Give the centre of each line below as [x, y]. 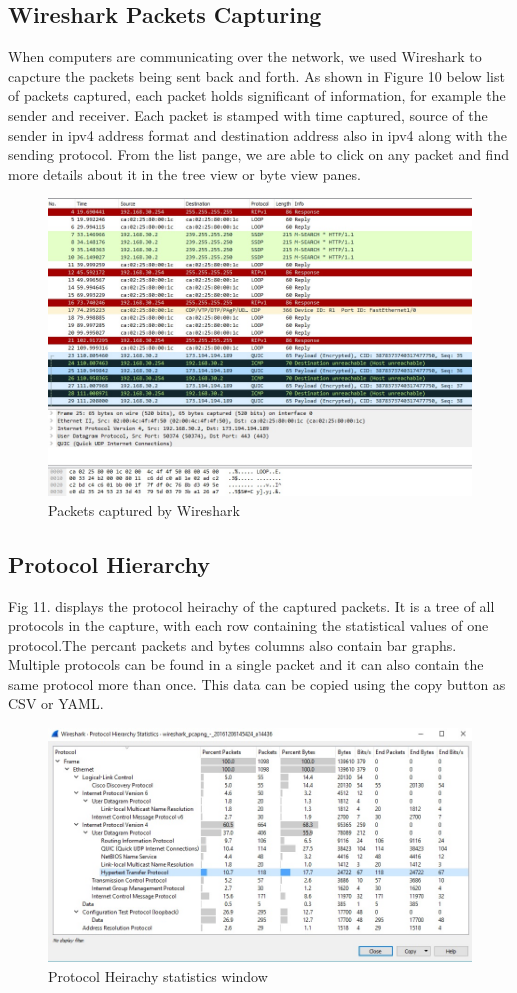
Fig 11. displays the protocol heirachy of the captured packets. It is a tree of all [251, 605]
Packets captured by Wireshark [144, 509]
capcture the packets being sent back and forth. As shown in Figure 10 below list [256, 75]
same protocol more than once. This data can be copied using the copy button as [257, 683]
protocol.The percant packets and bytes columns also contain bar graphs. [232, 644]
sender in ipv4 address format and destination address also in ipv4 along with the [257, 134]
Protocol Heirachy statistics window [158, 975]
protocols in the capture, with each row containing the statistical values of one [248, 625]
